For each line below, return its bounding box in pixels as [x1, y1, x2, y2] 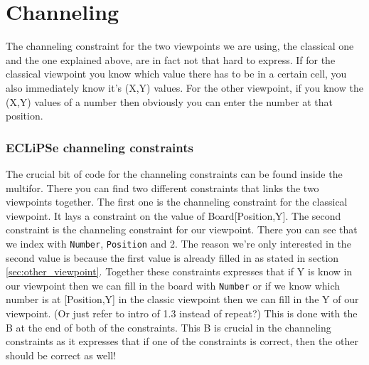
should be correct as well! [6, 347, 116, 362]
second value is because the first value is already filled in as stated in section [6, 250, 339, 265]
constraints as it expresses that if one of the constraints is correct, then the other [6, 334, 358, 349]
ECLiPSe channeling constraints [6, 138, 193, 156]
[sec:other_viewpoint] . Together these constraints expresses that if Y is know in [6, 264, 353, 279]
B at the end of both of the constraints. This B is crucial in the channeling [6, 319, 331, 334]
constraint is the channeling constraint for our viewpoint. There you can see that [6, 222, 358, 237]
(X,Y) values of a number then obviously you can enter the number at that [6, 94, 333, 109]
